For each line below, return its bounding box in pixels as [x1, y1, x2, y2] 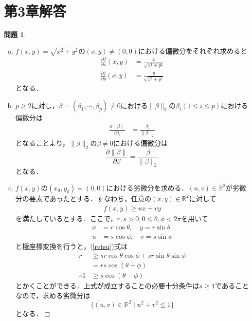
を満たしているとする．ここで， [15, 213, 117, 223]
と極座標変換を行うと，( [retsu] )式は [15, 241, 128, 251]
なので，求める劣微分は [15, 290, 90, 300]
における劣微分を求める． [106, 182, 188, 192]
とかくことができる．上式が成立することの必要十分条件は [15, 280, 199, 290]
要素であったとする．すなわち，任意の [29, 193, 152, 203]
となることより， [15, 137, 70, 148]
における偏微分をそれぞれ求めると [138, 45, 248, 56]
